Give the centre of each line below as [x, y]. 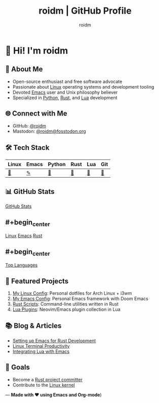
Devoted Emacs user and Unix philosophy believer [65, 92]
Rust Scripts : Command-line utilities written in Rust [66, 304]
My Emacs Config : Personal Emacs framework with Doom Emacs [80, 298]
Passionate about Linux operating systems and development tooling [83, 87]
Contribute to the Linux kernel [44, 385]
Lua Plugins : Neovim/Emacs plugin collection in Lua [66, 309]
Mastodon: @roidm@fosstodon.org [49, 131]
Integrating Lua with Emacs [41, 351]
